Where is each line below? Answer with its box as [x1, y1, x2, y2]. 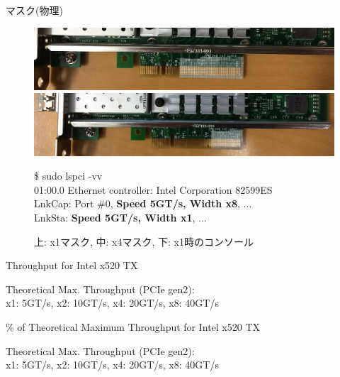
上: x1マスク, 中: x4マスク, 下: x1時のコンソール [34, 234, 254, 248]
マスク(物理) [6, 3, 63, 17]
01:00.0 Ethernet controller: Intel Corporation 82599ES [34, 182, 273, 197]
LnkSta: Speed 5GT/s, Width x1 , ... [34, 209, 207, 224]
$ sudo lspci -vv [34, 168, 103, 183]
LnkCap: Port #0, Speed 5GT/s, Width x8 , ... [34, 196, 252, 211]
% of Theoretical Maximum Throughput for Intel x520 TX [6, 319, 261, 334]
